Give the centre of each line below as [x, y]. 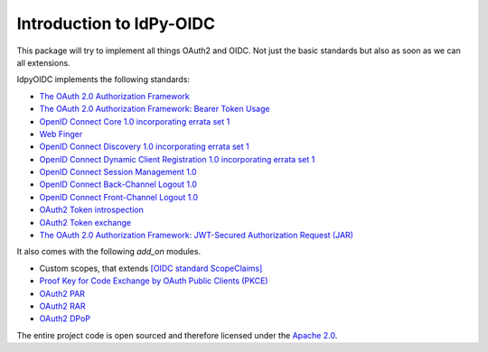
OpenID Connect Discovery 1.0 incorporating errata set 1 [144, 147]
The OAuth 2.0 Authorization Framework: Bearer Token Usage [155, 109]
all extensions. [44, 62]
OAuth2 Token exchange [85, 222]
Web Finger [61, 134]
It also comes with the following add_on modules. [109, 252]
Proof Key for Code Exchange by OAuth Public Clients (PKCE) [154, 281]
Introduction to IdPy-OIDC [116, 23]
